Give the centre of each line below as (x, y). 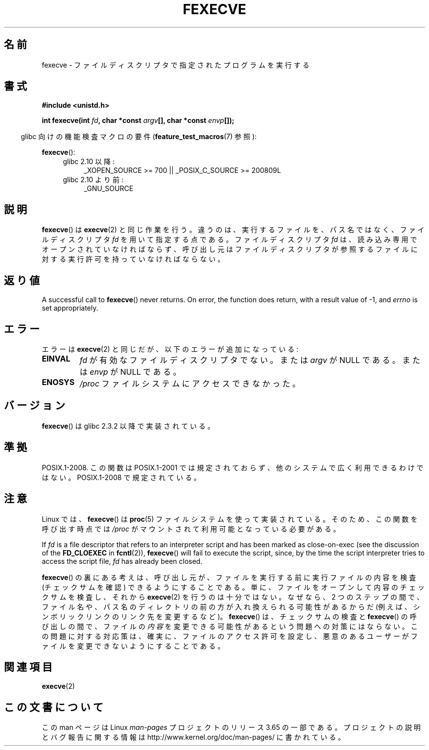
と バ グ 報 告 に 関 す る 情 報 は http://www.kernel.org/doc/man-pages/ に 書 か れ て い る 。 (193, 737)
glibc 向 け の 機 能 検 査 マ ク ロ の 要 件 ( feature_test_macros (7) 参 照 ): (139, 137)
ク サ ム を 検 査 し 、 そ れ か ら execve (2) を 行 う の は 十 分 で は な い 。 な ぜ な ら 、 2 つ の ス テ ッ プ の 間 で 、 (233, 597)
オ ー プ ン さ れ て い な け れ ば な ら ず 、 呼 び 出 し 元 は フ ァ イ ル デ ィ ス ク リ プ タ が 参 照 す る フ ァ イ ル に (230, 249)
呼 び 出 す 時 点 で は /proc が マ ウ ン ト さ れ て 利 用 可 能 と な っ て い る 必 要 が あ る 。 (191, 529)
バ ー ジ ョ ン (35, 406)
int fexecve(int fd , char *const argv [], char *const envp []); (138, 121)
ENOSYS (58, 382)
